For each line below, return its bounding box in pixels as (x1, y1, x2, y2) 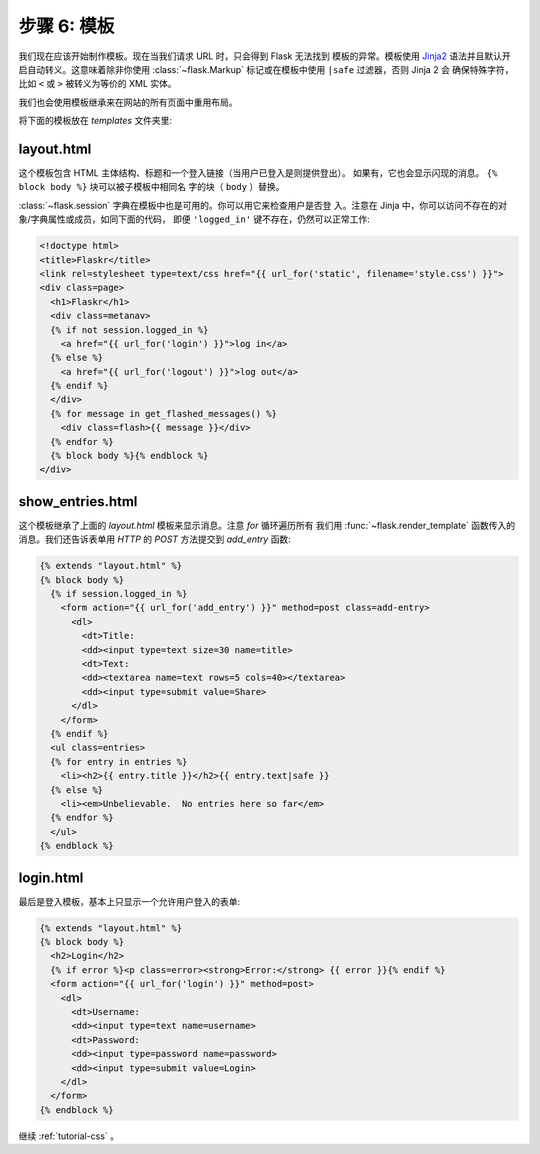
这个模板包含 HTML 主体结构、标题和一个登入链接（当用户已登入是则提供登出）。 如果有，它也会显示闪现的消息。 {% (18, 167, 498, 179)
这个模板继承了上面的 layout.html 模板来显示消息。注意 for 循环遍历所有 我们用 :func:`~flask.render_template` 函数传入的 (18, 519, 516, 531)
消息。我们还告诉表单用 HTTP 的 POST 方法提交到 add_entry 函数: (18, 533, 292, 545)
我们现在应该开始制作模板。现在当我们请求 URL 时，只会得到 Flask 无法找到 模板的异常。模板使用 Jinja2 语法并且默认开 (18, 50, 511, 62)
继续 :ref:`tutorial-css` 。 (18, 1130, 120, 1142)
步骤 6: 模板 (18, 15, 115, 37)
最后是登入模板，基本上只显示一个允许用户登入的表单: (18, 895, 241, 907)
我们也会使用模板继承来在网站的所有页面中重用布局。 (18, 96, 238, 108)
